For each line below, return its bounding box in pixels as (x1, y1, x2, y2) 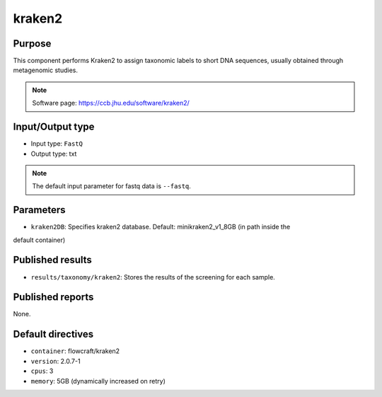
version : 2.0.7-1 (30, 357, 81, 365)
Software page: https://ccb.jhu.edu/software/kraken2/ (32, 99, 190, 108)
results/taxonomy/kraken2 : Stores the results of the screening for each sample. (30, 272, 275, 281)
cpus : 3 (30, 367, 54, 375)
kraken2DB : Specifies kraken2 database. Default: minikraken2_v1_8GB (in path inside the (30, 223, 291, 231)
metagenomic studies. (13, 66, 78, 74)
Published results (13, 254, 92, 266)
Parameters (13, 204, 66, 216)
